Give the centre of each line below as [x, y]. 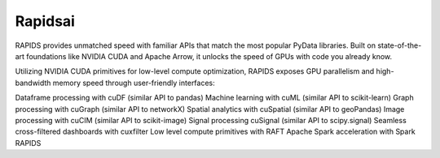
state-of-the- [400, 45]
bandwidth [33, 83]
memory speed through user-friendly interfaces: [134, 83]
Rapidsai [45, 21]
